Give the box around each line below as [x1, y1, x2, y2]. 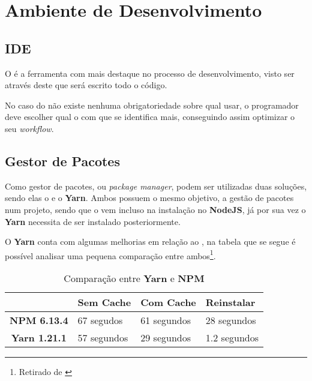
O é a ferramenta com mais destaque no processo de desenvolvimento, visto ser [5, 67, 295, 79]
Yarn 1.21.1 [11, 330, 67, 344]
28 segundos [205, 313, 256, 327]
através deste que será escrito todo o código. [5, 79, 167, 91]
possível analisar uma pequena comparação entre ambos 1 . [5, 247, 216, 262]
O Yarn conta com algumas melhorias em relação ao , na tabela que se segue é [5, 235, 296, 248]
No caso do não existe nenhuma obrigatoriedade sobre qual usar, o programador [5, 98, 299, 111]
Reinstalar [205, 295, 256, 309]
